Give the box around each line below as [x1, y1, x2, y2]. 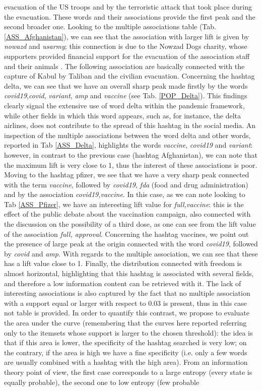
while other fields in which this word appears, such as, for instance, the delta [4, 110, 241, 120]
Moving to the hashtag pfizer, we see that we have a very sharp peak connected [4, 169, 249, 180]
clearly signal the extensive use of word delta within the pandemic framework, [4, 100, 245, 110]
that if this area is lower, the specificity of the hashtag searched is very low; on [4, 337, 247, 348]
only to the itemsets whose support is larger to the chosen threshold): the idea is [4, 327, 253, 338]
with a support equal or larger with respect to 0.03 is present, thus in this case [4, 297, 247, 308]
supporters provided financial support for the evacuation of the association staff [4, 50, 250, 61]
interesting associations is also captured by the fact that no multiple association [4, 288, 250, 298]
